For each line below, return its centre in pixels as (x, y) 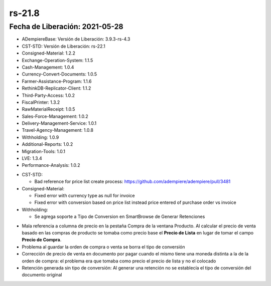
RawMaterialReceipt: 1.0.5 (48, 109)
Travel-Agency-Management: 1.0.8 (58, 130)
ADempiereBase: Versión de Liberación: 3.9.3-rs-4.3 (76, 39)
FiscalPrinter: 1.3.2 (41, 102)
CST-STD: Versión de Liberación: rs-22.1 (63, 46)
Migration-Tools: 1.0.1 (43, 151)
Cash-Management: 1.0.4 (48, 67)
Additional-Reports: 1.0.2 (47, 144)
